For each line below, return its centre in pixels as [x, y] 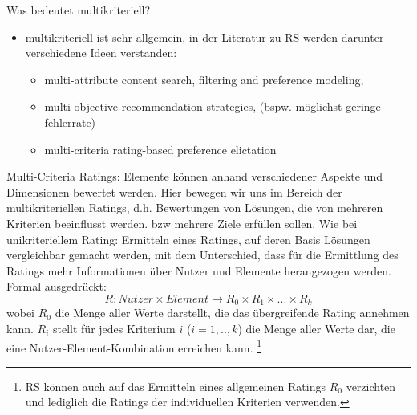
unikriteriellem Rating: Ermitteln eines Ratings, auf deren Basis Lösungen [188, 239]
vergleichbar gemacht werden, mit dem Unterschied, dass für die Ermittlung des [202, 255]
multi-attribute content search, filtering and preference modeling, [204, 79]
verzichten [371, 386]
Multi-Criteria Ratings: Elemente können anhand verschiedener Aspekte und [195, 176]
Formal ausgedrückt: [57, 286]
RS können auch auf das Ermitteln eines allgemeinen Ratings [175, 386]
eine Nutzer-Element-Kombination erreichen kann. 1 [134, 346]
